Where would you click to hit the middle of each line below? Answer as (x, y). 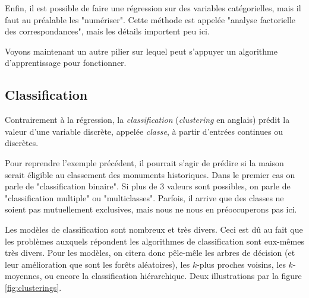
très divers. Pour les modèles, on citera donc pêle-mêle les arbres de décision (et (150, 253)
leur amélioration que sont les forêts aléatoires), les (97, 264)
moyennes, (23, 276)
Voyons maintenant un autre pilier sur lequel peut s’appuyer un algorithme (141, 51)
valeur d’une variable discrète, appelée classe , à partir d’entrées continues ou (144, 131)
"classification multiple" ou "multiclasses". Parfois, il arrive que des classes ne (144, 197)
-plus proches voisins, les (241, 264)
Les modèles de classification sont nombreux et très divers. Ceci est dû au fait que (154, 229)
